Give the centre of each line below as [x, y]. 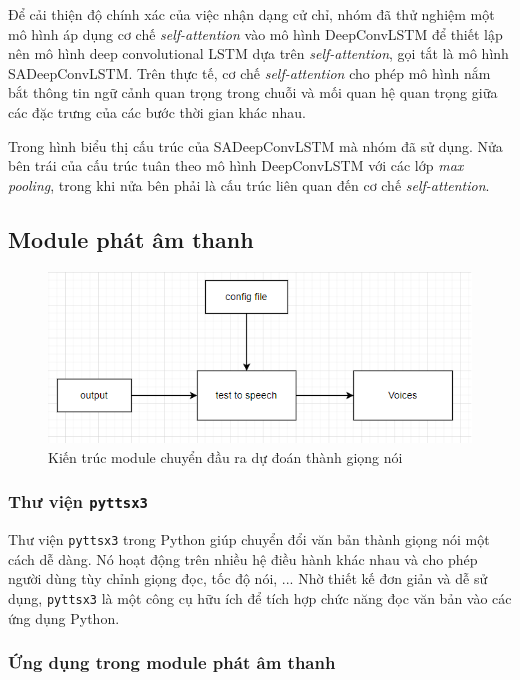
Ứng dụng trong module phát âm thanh [172, 662]
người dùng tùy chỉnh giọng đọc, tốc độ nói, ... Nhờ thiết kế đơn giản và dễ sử [248, 578]
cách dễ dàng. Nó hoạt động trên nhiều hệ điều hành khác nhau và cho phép [243, 558]
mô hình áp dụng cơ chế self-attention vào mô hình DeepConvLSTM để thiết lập [255, 33]
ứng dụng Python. [64, 617]
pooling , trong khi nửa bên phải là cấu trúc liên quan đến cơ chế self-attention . [249, 184]
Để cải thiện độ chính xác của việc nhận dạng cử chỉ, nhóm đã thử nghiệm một [251, 14]
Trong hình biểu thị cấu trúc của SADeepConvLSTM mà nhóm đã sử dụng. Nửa [255, 145]
